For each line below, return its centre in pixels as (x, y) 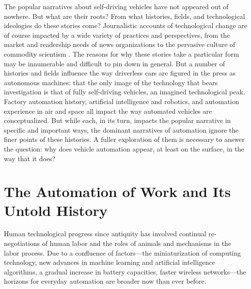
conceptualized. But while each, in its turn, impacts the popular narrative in (118, 120)
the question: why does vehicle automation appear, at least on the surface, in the (124, 148)
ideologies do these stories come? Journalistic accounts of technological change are (125, 25)
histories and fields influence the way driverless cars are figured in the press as (120, 73)
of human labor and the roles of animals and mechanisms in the (137, 243)
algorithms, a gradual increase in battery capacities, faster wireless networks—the (125, 271)
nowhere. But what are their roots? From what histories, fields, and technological (125, 16)
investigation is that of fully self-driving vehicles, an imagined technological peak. (125, 92)
